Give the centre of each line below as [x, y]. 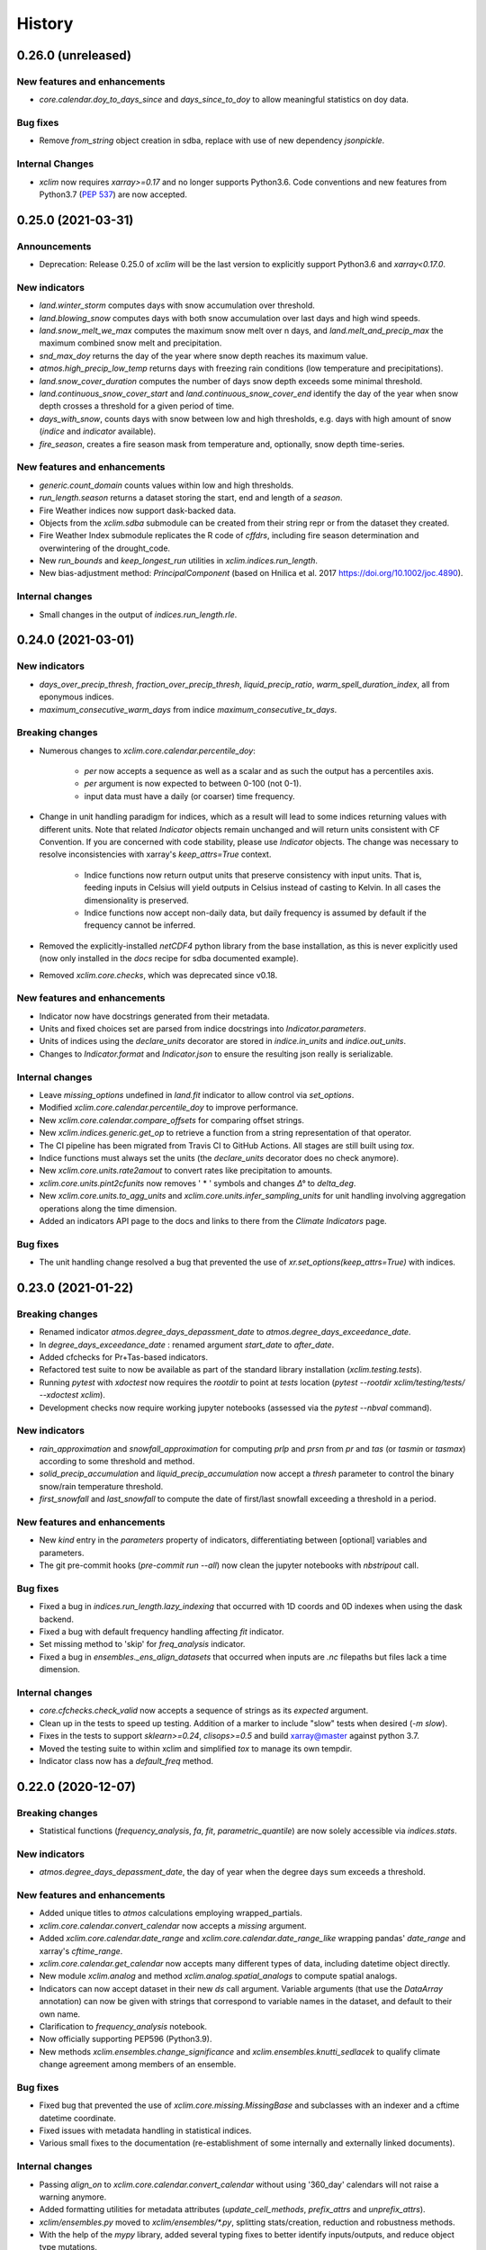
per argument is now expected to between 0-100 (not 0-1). [193, 784]
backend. [56, 1619]
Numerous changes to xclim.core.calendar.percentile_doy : [147, 751]
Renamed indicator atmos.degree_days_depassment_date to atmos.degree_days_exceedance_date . [225, 1332]
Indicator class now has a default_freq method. [126, 1760]
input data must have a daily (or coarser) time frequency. [189, 796]
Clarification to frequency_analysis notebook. [123, 2026]
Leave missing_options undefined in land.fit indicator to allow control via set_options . [197, 1094]
